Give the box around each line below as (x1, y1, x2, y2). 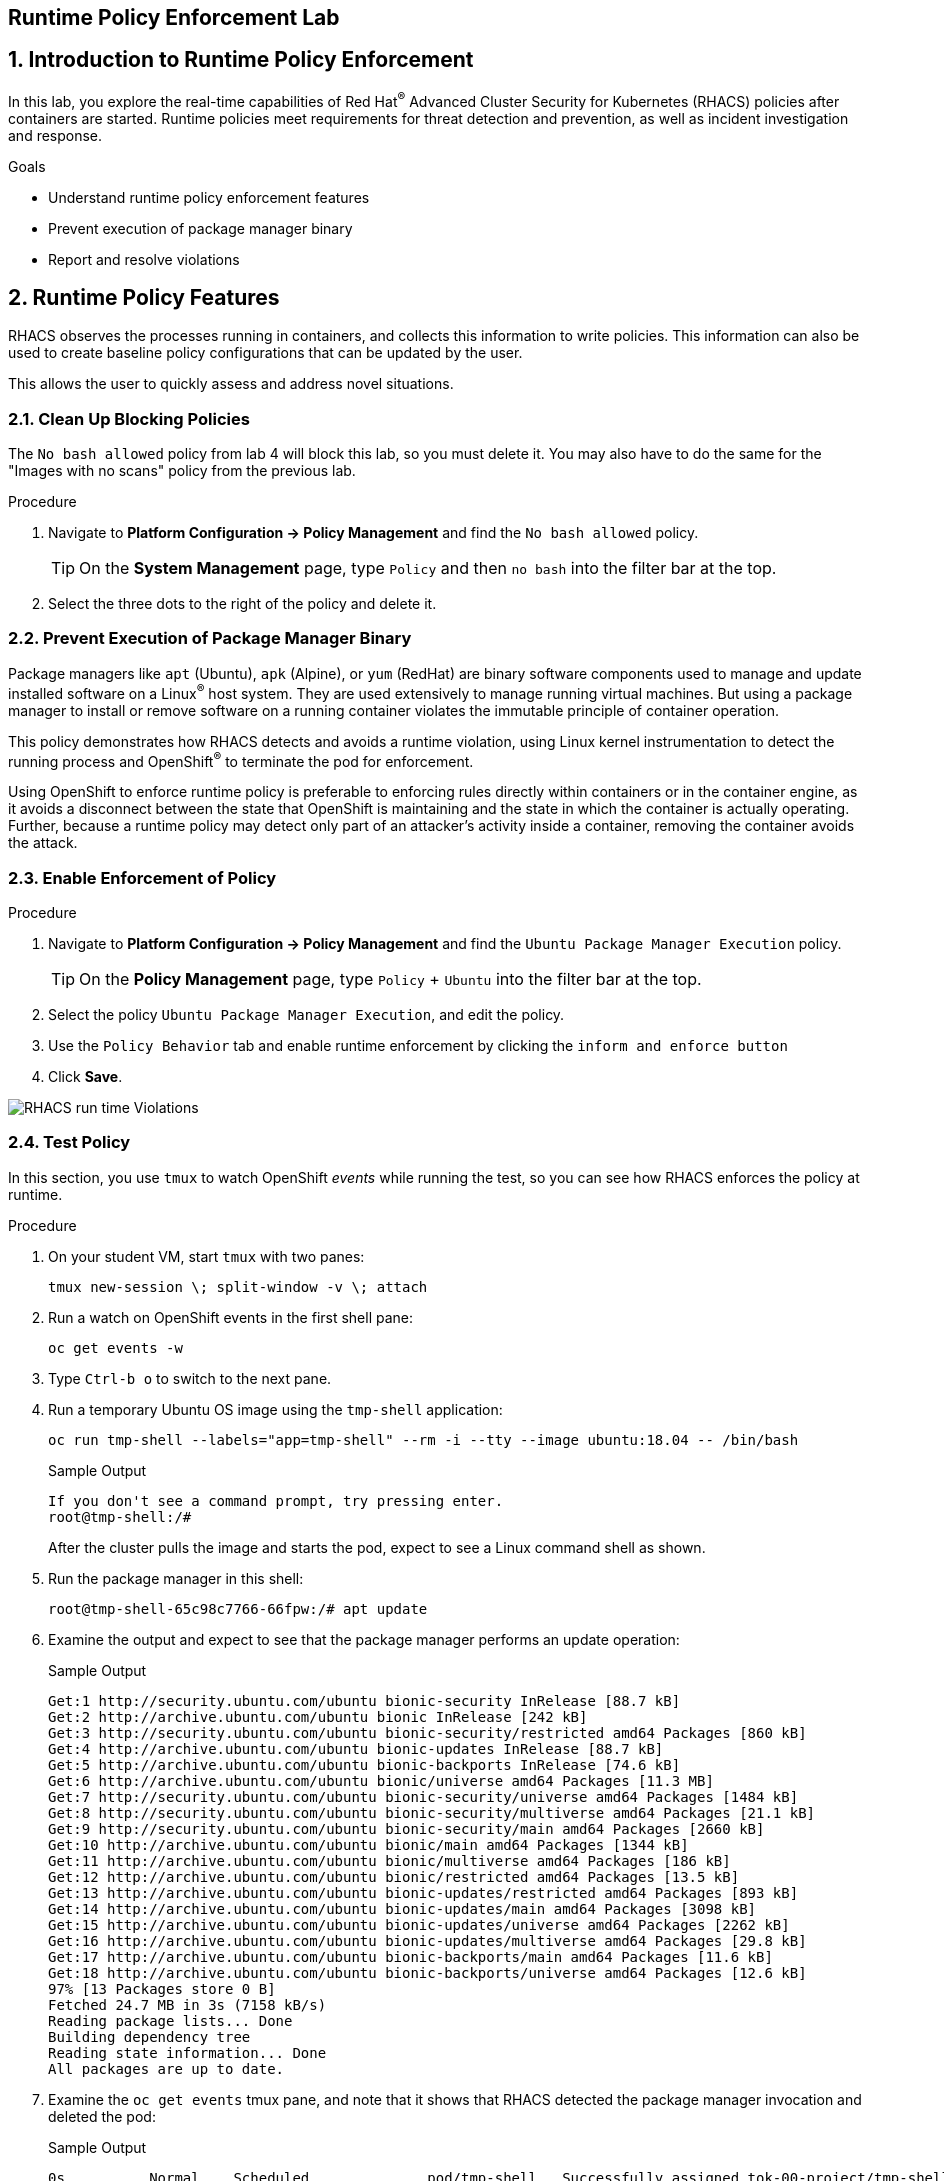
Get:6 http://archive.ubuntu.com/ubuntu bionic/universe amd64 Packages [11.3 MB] (48, 1772, 714, 1789)
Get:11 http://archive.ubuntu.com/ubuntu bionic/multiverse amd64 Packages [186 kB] (48, 1852, 731, 1869)
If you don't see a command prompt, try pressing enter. (48, 1492, 504, 1509)
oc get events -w (48, 1339, 183, 1356)
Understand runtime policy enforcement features (48, 188, 370, 206)
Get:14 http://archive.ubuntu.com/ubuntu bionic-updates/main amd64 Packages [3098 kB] (48, 1900, 757, 1917)
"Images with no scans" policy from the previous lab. (8, 462, 356, 480)
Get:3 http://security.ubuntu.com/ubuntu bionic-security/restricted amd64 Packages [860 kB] (48, 1724, 807, 1741)
